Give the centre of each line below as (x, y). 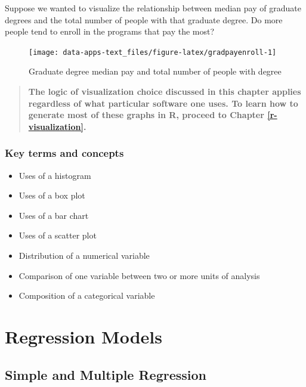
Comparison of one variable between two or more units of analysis (139, 275)
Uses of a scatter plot (58, 235)
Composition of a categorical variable (87, 295)
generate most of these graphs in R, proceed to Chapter (146, 115)
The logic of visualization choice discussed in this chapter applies (165, 92)
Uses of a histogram (55, 175)
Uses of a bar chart (54, 215)
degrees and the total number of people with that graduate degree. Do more (144, 19)
